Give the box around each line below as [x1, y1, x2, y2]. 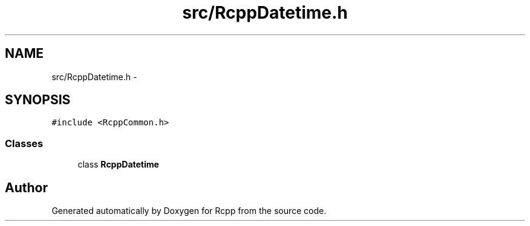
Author [5, 180, 48, 195]
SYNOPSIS [5, 92, 71, 108]
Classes [5, 137, 44, 149]
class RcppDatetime [77, 159, 159, 170]
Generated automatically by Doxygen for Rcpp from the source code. [51, 206, 327, 216]
